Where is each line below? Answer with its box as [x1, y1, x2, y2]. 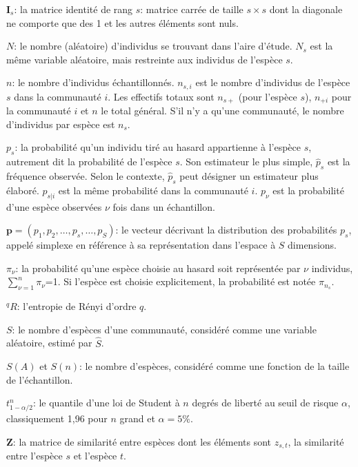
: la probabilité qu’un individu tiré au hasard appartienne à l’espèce [14, 140, 301, 154]
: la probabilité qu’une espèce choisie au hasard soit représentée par [15, 260, 301, 275]
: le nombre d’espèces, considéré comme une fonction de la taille [79, 359, 350, 373]
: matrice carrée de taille [140, 2, 243, 16]
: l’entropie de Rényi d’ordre [17, 299, 137, 313]
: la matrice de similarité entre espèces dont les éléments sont [12, 434, 272, 448]
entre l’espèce [6, 448, 63, 463]
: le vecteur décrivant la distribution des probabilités [115, 222, 337, 237]
